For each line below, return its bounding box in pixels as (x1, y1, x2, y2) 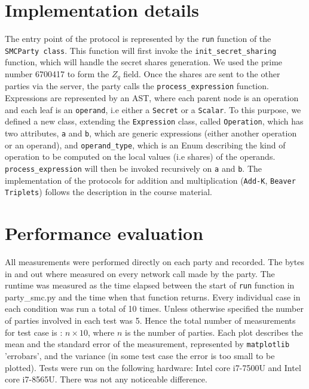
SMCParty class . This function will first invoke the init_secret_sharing (5, 44, 277, 56)
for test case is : (5, 326, 63, 338)
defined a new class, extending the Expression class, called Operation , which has (5, 115, 304, 127)
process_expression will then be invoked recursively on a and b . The (5, 162, 262, 174)
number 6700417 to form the (5, 68, 109, 80)
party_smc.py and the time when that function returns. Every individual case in (5, 290, 301, 303)
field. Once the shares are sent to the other (123, 68, 280, 80)
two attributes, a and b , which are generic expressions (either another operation (5, 127, 297, 139)
